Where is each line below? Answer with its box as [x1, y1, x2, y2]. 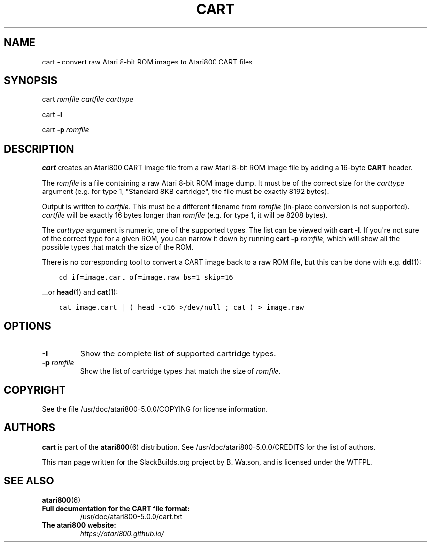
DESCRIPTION [4, 142, 74, 155]
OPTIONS [4, 320, 51, 332]
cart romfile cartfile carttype [42, 95, 134, 104]
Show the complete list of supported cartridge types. [80, 349, 276, 359]
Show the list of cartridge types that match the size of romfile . [80, 367, 281, 376]
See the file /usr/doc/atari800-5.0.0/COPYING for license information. [42, 404, 268, 413]
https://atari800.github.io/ [80, 529, 164, 538]
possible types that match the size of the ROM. [42, 243, 194, 252]
